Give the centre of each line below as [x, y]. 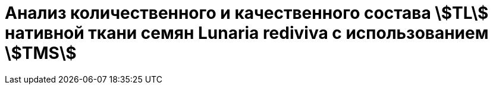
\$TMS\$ [41, 53]
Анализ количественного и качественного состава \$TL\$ [247, 13]
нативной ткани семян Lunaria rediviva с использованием [247, 33]
